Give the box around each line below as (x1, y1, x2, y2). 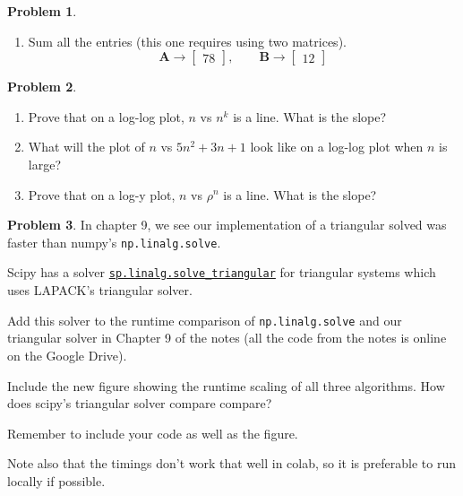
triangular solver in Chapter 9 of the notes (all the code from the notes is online (7, 328, 447, 347)
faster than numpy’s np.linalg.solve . (7, 232, 221, 251)
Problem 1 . (7, 2, 77, 20)
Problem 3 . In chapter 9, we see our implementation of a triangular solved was (7, 215, 447, 234)
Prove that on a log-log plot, (28, 107, 184, 126)
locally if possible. (7, 471, 106, 490)
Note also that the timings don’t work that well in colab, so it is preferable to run (7, 454, 456, 473)
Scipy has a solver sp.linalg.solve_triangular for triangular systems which (7, 263, 436, 282)
